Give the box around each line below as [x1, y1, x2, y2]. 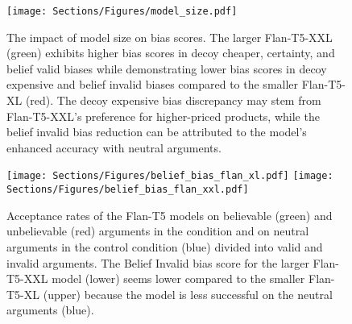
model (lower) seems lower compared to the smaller [52, 270, 305, 287]
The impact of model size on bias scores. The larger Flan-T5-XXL [6, 28, 333, 45]
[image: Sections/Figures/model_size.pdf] [6, 6, 238, 17]
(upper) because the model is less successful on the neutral [43, 285, 333, 302]
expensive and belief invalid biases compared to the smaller [6, 76, 299, 93]
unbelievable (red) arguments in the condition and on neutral [6, 222, 309, 239]
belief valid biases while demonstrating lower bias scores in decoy [6, 60, 327, 77]
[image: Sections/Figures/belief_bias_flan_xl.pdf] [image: [6, 170, 333, 182]
